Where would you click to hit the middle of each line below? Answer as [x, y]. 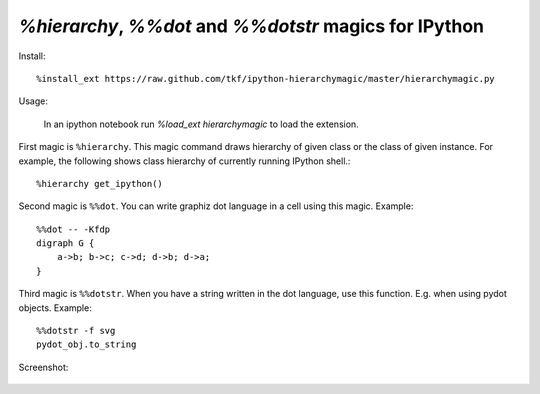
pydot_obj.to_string [86, 344]
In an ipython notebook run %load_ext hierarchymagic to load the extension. [201, 124]
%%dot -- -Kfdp [73, 229]
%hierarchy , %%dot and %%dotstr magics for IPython [251, 26]
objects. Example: [55, 307]
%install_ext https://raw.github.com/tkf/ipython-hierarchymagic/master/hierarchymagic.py [265, 78]
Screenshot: [43, 367]
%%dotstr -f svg [76, 331]
